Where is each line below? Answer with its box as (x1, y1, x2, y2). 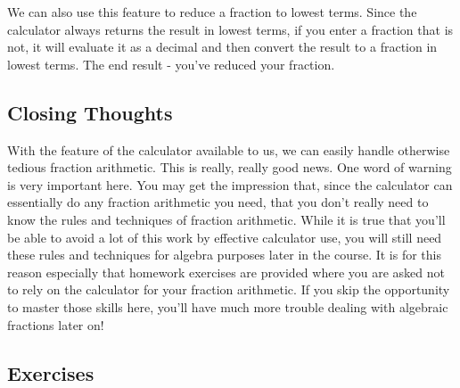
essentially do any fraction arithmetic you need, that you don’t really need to (7, 193, 429, 211)
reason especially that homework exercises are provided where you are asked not (7, 262, 445, 281)
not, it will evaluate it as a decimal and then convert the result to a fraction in (7, 37, 438, 56)
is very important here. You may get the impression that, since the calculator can (7, 175, 453, 194)
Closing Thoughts (7, 98, 173, 126)
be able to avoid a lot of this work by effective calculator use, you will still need (7, 227, 442, 246)
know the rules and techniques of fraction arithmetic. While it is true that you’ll (7, 210, 446, 228)
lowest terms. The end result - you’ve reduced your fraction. (7, 54, 335, 73)
